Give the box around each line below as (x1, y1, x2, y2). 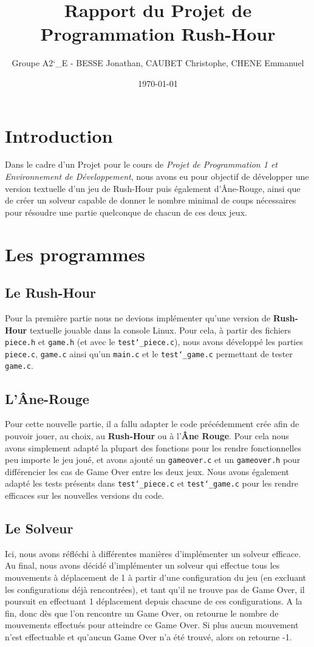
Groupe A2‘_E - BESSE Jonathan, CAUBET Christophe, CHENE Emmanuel (12, 56, 304, 69)
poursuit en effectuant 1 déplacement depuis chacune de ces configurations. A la (5, 595, 302, 608)
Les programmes (5, 241, 145, 266)
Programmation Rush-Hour (40, 21, 276, 46)
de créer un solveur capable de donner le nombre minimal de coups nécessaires (5, 194, 296, 207)
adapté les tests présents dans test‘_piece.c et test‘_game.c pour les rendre (5, 477, 298, 490)
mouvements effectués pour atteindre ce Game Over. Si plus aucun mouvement (5, 618, 299, 631)
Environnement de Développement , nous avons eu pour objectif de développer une (5, 170, 309, 183)
